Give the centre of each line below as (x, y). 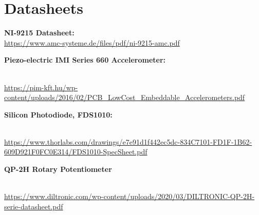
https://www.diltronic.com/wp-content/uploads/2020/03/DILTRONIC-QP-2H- (129, 196)
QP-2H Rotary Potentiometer (58, 169)
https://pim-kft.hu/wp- (41, 87)
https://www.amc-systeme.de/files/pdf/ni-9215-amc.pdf (92, 42)
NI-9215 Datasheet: (39, 33)
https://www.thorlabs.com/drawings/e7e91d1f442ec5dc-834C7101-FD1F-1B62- (128, 141)
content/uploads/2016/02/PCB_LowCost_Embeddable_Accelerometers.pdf (125, 97)
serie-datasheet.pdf (34, 206)
